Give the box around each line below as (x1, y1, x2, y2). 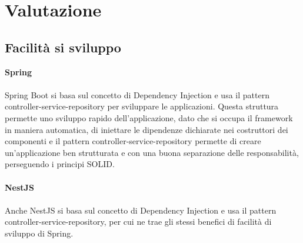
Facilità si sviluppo (5, 38, 121, 56)
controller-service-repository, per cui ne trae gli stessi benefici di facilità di (5, 215, 272, 228)
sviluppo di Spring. (5, 227, 74, 239)
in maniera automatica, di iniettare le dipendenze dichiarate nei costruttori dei (5, 123, 288, 135)
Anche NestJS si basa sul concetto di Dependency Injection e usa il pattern (5, 204, 277, 216)
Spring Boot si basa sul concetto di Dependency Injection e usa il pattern (5, 88, 269, 101)
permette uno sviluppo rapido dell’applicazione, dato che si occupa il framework (5, 111, 293, 124)
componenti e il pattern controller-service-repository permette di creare (5, 135, 261, 147)
